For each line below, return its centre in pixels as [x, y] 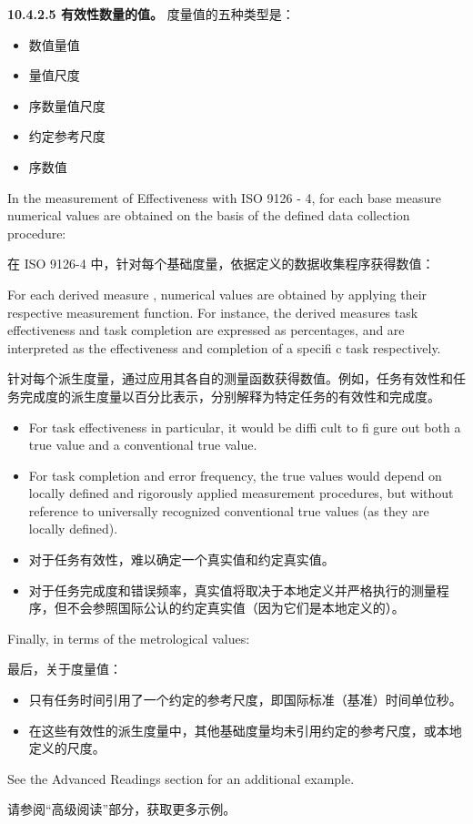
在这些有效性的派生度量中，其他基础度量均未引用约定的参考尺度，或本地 [245, 730]
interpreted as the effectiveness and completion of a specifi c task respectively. [224, 347]
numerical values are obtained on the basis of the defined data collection [209, 215]
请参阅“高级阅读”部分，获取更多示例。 [122, 809]
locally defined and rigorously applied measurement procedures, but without [241, 493]
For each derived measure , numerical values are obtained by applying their [217, 294]
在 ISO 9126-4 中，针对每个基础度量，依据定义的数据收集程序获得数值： [221, 264]
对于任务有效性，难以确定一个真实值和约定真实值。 [181, 560]
